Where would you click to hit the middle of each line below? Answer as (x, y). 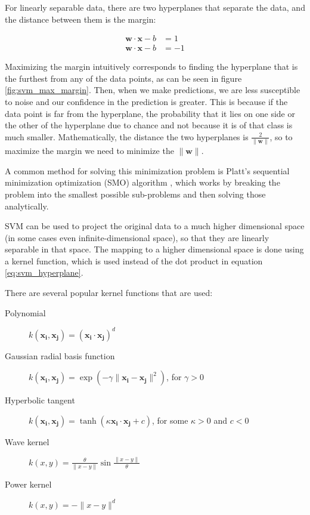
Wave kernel (27, 441)
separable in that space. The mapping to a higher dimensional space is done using (154, 249)
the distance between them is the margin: (80, 19)
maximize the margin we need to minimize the (89, 151)
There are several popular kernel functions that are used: (109, 293)
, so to (281, 136)
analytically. (27, 206)
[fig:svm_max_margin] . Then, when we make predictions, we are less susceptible (153, 90)
